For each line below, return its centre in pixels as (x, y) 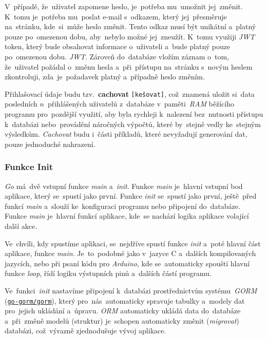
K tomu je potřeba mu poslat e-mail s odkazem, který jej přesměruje (116, 16)
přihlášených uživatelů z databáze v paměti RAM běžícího (141, 104)
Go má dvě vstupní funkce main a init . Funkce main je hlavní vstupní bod (124, 186)
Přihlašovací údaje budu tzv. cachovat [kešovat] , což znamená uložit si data (130, 93)
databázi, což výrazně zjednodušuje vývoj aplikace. (85, 331)
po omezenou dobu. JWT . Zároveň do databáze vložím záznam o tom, (117, 56)
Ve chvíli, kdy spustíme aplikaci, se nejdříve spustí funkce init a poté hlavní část (133, 243)
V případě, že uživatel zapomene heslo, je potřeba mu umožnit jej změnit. (124, 6)
